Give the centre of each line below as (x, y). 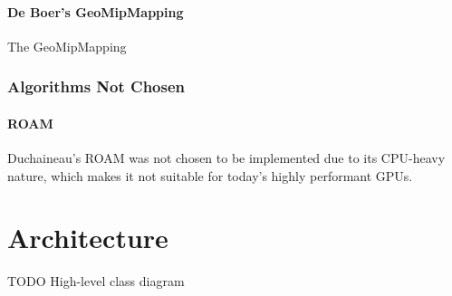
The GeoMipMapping (67, 46)
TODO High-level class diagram (96, 281)
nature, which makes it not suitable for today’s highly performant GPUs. (210, 175)
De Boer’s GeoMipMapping (96, 11)
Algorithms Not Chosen (96, 86)
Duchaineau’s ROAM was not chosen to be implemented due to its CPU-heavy (226, 158)
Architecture (88, 238)
